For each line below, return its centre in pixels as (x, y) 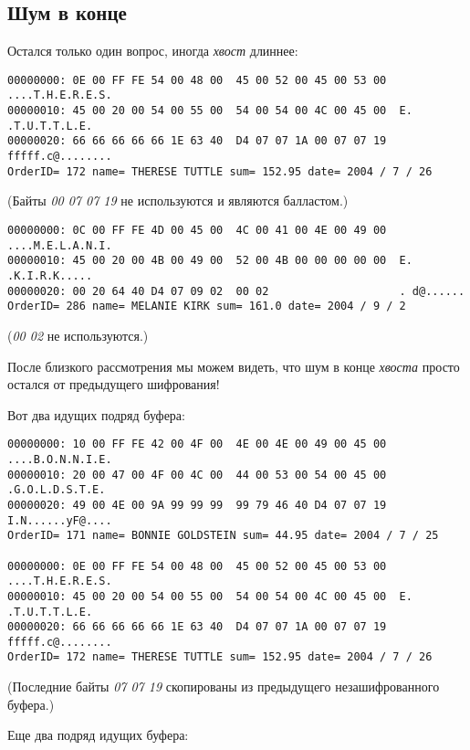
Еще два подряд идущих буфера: (98, 735)
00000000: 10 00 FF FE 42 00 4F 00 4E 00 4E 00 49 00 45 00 (197, 444)
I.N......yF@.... (60, 520)
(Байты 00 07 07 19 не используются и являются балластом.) (178, 201)
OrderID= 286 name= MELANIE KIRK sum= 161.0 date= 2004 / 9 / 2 (207, 306)
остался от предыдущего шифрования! (114, 384)
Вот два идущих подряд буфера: (96, 414)
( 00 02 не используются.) (78, 335)
